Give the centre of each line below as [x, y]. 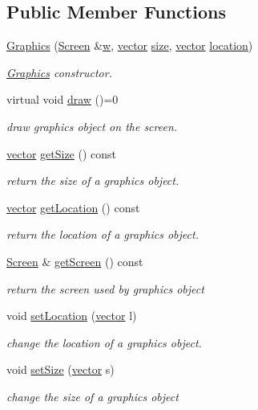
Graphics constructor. [59, 72]
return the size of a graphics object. [93, 180]
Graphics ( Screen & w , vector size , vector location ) [130, 45]
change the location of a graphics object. [104, 342]
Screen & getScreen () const [75, 261]
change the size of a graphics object [93, 396]
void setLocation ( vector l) [72, 316]
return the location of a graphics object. [103, 234]
